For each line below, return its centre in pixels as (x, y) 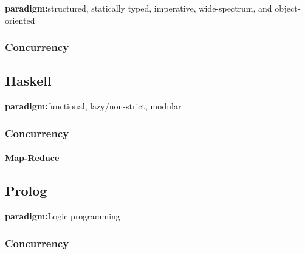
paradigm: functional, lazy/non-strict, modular (93, 106)
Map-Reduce (32, 158)
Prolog (26, 190)
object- (288, 8)
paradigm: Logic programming (63, 216)
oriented (20, 20)
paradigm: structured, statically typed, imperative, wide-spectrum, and (139, 8)
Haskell (28, 81)
